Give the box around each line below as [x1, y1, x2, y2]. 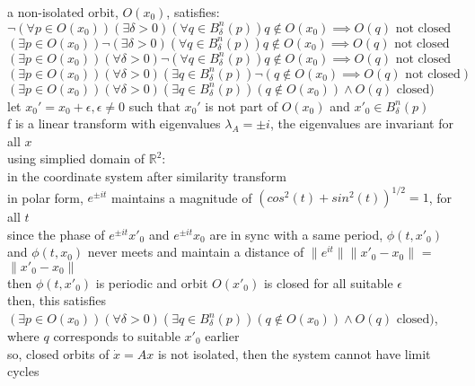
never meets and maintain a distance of [87, 242, 304, 261]
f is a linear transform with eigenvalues [7, 114, 221, 133]
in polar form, [7, 188, 84, 206]
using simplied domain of [7, 149, 145, 168]
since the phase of [7, 224, 105, 243]
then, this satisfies [7, 291, 106, 310]
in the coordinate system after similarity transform [7, 166, 286, 185]
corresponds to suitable [53, 327, 180, 346]
